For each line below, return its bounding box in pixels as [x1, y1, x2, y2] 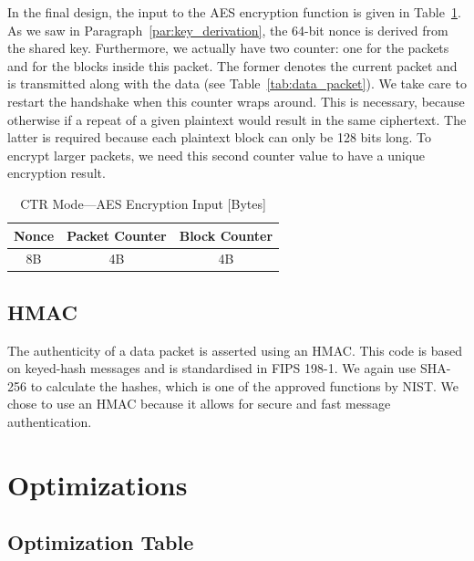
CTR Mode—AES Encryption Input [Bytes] [20, 193, 266, 213]
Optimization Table [7, 528, 194, 556]
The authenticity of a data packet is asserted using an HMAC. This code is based [7, 340, 463, 359]
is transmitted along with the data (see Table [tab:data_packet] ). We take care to [7, 74, 467, 93]
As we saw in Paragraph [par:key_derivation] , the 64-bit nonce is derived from [7, 20, 448, 39]
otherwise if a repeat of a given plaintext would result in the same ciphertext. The [7, 109, 467, 129]
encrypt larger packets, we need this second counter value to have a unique [7, 145, 426, 164]
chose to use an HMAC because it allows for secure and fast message [7, 394, 391, 413]
